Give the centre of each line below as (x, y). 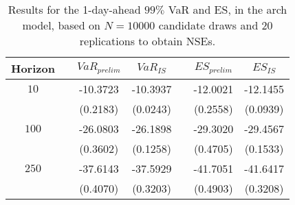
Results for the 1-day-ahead (74, 9)
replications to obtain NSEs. (147, 41)
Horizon (33, 68)
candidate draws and (208, 25)
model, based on (61, 25)
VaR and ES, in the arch (228, 9)
